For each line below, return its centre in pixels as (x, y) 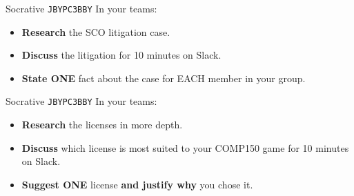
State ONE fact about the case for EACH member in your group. (164, 78)
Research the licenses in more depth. (102, 125)
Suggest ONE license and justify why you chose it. (137, 184)
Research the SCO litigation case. (96, 31)
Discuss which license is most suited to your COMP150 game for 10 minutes (185, 147)
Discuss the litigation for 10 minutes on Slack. (121, 55)
